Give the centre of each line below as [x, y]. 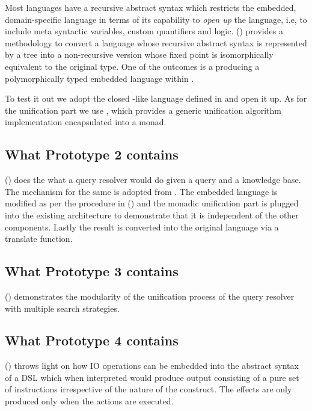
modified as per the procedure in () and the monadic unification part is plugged [152, 203]
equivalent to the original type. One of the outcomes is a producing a [132, 66]
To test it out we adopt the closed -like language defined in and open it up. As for [156, 98]
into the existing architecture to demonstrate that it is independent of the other [152, 215]
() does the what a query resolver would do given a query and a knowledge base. [153, 180]
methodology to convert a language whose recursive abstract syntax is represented [156, 42]
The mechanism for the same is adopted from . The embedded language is [141, 191]
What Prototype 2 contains [92, 154]
